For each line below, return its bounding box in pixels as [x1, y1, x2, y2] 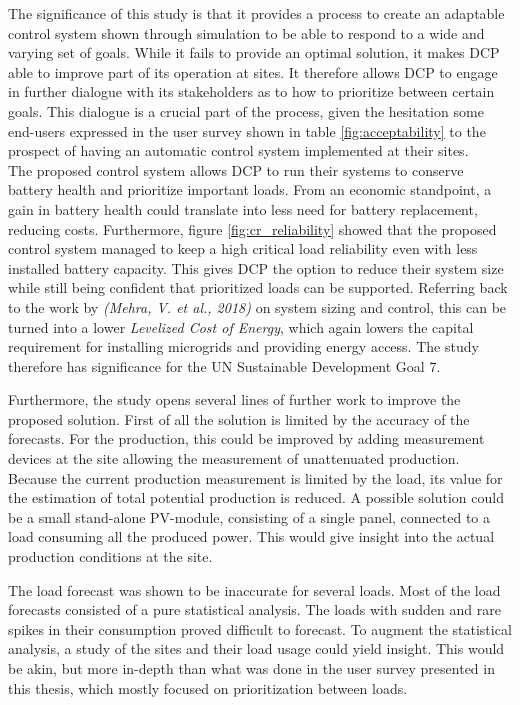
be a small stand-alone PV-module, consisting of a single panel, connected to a [8, 506, 491, 527]
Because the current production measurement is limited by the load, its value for [8, 467, 503, 488]
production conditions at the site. [8, 546, 213, 567]
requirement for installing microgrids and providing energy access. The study [8, 336, 479, 357]
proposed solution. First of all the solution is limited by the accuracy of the [8, 408, 470, 429]
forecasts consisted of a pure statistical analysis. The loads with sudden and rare [8, 599, 501, 620]
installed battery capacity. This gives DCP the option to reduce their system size [8, 257, 504, 278]
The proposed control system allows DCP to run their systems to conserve [8, 159, 464, 180]
